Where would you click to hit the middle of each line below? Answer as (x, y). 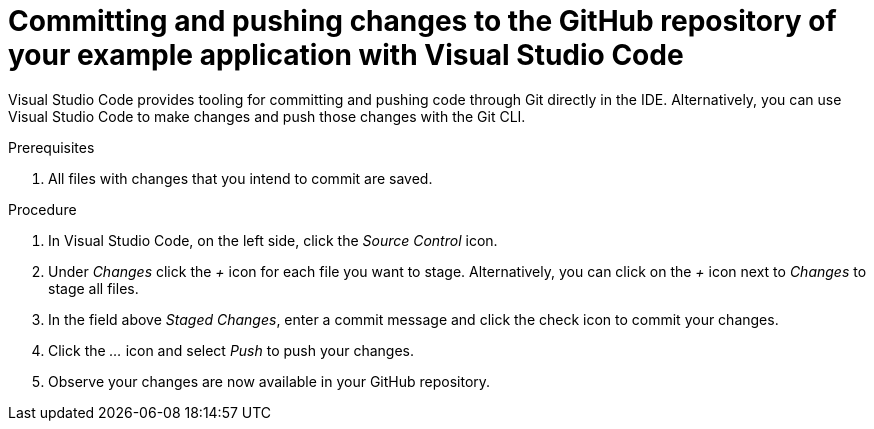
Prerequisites (51, 147)
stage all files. (93, 288)
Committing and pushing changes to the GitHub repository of (422, 21)
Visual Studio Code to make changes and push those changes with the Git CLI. (267, 116)
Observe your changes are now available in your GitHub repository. (269, 381)
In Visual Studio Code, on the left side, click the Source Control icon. (273, 240)
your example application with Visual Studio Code (346, 55)
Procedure (42, 209)
